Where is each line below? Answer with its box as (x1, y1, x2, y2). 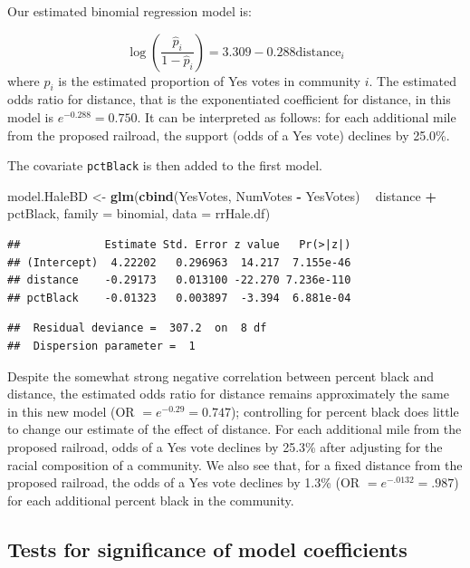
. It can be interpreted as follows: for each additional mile (137, 107, 456, 126)
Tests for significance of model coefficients (7, 534, 408, 563)
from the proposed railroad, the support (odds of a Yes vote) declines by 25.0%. (7, 125, 450, 144)
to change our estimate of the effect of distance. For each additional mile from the (7, 419, 462, 438)
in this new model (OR (7, 401, 135, 420)
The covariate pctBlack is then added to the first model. (7, 156, 322, 175)
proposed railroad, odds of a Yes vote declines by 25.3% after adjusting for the (7, 437, 443, 456)
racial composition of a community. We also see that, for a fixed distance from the (7, 455, 463, 474)
